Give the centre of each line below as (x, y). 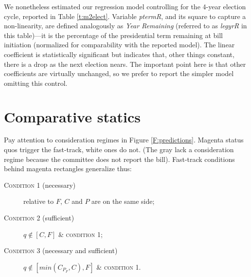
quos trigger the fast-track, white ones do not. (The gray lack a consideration (119, 149)
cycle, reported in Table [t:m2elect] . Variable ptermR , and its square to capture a (125, 16)
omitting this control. (36, 83)
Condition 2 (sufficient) (39, 218)
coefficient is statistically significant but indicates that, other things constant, (119, 54)
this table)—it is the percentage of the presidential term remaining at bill (113, 35)
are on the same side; (123, 201)
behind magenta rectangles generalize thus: (68, 168)
